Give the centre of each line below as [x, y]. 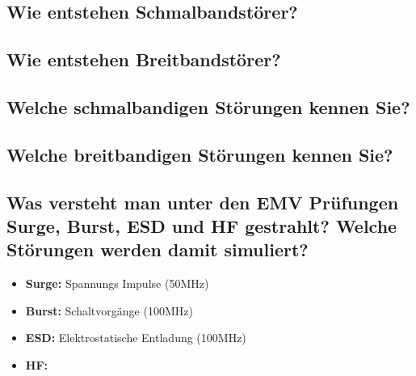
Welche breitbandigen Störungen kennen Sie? [200, 154]
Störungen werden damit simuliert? [158, 249]
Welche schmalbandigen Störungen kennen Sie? [208, 106]
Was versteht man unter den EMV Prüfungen [203, 202]
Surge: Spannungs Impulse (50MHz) [117, 283]
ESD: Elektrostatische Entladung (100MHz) [136, 338]
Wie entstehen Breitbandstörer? [144, 59]
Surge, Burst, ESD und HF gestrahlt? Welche [202, 225]
